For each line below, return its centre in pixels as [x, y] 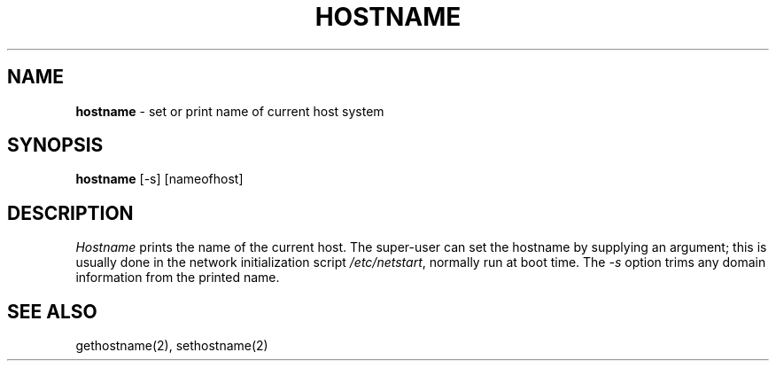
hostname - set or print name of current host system [230, 111]
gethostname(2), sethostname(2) [172, 346]
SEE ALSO [52, 311]
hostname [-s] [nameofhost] [159, 179]
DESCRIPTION [70, 213]
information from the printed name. [178, 278]
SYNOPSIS [55, 145]
